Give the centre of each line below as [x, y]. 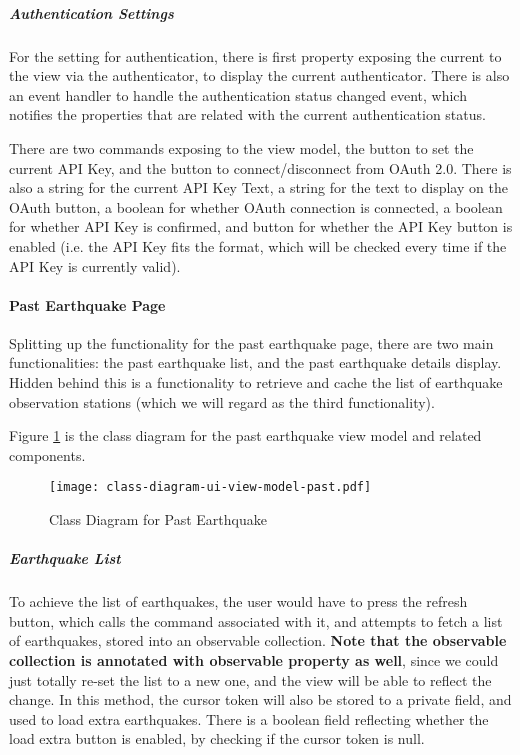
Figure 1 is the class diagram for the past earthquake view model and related [245, 435]
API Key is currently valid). [95, 265]
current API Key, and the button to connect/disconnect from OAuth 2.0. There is [260, 167]
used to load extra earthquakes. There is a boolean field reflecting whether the [249, 718]
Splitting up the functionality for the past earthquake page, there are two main [251, 342]
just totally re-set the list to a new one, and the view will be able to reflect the [250, 679]
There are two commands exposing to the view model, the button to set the [241, 147]
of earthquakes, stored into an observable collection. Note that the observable [258, 640]
